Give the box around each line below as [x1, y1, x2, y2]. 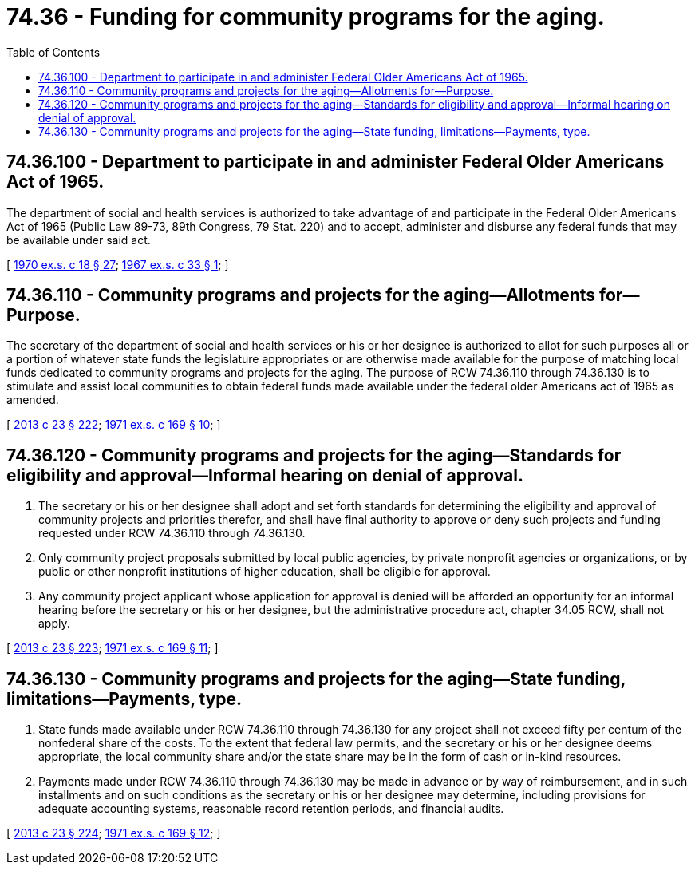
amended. [6, 393, 59, 407]
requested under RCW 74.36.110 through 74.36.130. [38, 526, 306, 540]
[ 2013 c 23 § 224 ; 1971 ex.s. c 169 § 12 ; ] [6, 826, 221, 841]
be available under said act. [6, 232, 151, 247]
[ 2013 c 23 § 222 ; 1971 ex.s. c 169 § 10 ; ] [6, 418, 221, 432]
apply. [38, 616, 70, 631]
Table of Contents [6, 45, 101, 59]
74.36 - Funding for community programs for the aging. [6, 3, 605, 30]
